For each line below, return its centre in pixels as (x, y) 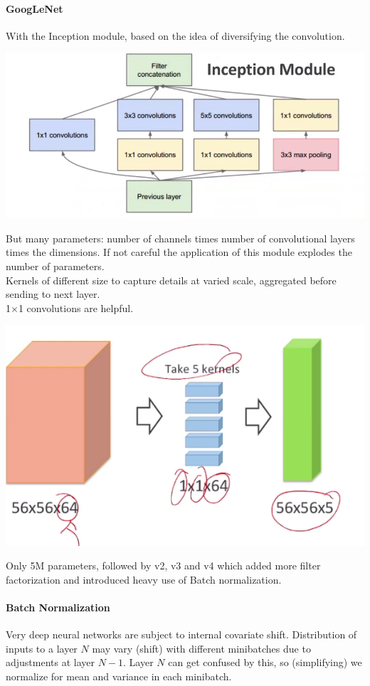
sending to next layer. (53, 294)
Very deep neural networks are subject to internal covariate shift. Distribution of (181, 634)
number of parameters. (55, 266)
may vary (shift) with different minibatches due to (201, 648)
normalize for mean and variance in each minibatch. (119, 676)
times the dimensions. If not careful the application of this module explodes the (179, 252)
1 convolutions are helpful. (76, 307)
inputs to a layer (42, 648)
